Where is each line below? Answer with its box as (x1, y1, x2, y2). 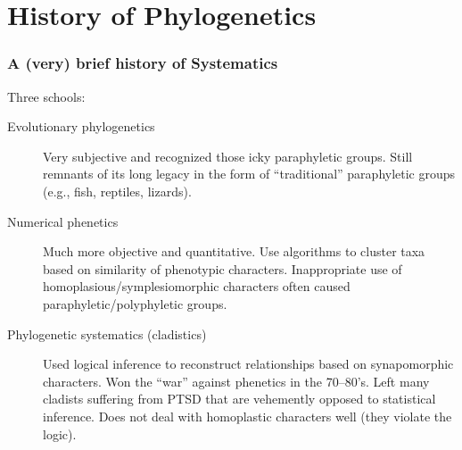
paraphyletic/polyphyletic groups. (43, 294, 227, 312)
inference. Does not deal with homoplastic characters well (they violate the (43, 406, 452, 425)
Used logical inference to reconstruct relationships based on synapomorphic (43, 354, 454, 373)
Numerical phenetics (7, 212, 119, 230)
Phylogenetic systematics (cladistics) (7, 324, 207, 343)
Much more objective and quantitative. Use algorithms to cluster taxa (43, 242, 425, 261)
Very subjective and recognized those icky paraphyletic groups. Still (43, 146, 413, 165)
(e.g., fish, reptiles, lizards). (43, 181, 192, 200)
